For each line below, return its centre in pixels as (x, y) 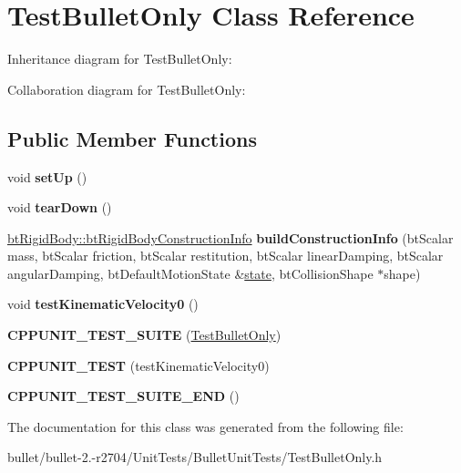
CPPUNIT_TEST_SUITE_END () (123, 396)
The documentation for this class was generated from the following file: (205, 426)
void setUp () (47, 176)
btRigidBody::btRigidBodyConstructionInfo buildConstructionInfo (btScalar (230, 237)
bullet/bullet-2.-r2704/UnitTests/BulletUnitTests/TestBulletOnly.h (195, 457)
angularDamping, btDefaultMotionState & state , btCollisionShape (190, 273)
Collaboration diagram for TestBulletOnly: (127, 89)
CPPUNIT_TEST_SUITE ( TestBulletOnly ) (144, 335)
